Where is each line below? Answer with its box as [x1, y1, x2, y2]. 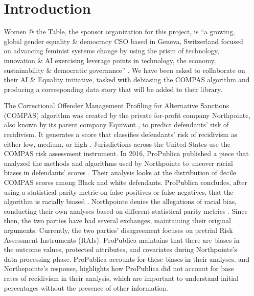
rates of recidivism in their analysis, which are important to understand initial [4, 273, 238, 283]
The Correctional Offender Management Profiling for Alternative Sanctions [4, 100, 229, 111]
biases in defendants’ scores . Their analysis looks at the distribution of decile [4, 167, 236, 178]
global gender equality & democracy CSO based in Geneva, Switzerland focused [4, 36, 243, 46]
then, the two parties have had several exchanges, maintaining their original [4, 215, 231, 226]
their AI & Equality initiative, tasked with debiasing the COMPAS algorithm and [4, 74, 250, 85]
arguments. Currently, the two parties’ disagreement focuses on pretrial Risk [4, 225, 233, 235]
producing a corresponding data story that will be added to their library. [4, 84, 223, 94]
